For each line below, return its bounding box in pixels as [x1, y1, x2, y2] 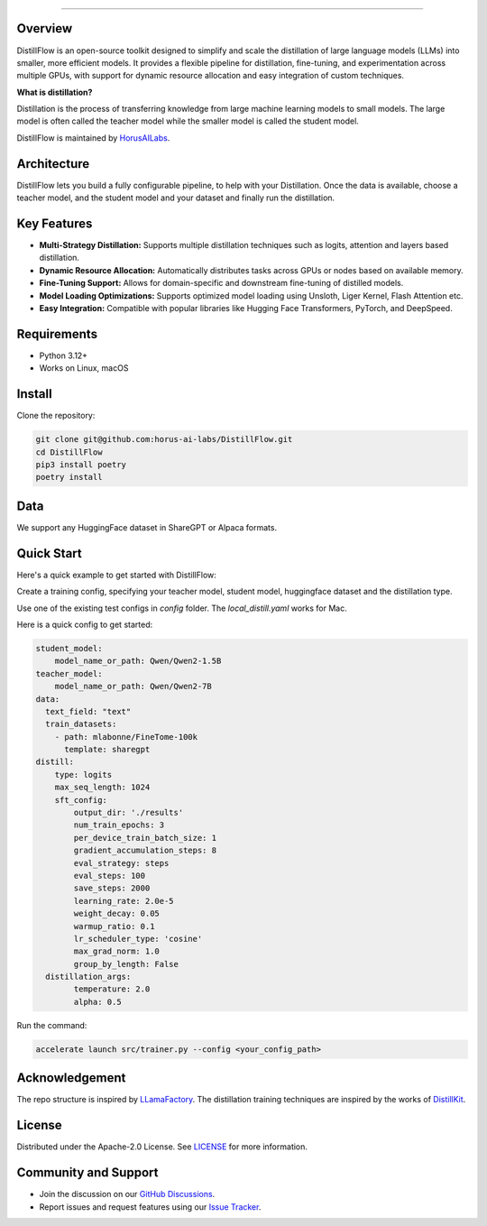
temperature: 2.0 [73, 984, 151, 994]
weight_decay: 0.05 [73, 908, 160, 919]
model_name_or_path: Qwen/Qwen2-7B [54, 681, 212, 692]
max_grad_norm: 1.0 [73, 946, 160, 956]
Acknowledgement [16, 1070, 126, 1086]
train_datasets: [45, 719, 117, 730]
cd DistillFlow [35, 447, 103, 457]
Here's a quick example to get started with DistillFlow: [16, 569, 216, 580]
